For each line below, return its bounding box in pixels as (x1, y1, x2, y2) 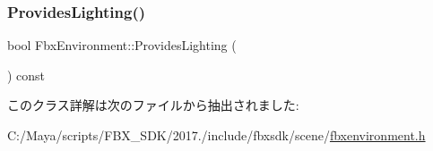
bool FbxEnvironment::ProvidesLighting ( (7, 36, 237, 55)
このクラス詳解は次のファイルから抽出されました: (7, 96, 299, 114)
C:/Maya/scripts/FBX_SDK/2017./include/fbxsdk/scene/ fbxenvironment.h (7, 126, 426, 144)
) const (7, 65, 46, 84)
